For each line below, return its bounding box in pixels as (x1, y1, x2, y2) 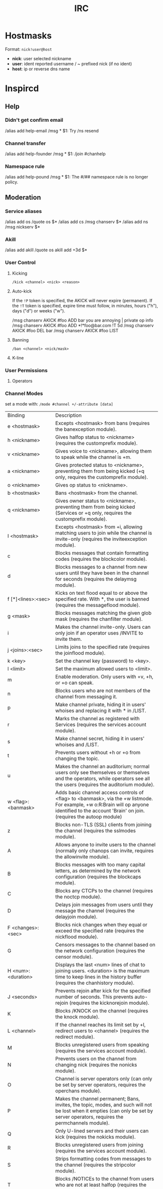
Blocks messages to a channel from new (55, 564, 147, 570)
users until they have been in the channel (55, 570, 149, 576)
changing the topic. (55, 755, 99, 762)
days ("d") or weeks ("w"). (12, 308, 65, 313)
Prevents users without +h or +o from (55, 749, 141, 756)
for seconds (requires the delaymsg (55, 576, 137, 583)
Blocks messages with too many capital (55, 862, 146, 868)
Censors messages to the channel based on (55, 942, 156, 948)
